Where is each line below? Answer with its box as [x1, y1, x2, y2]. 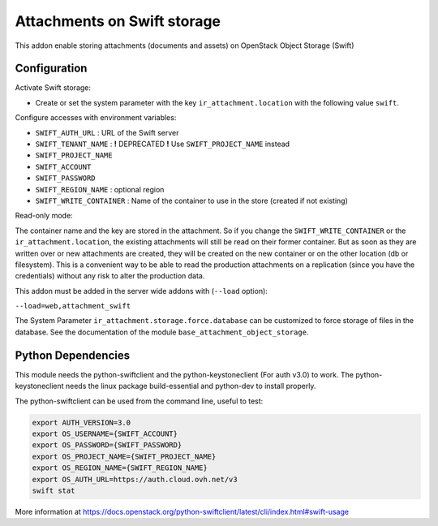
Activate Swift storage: [15, 83, 92, 93]
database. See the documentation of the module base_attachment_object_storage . [15, 327, 309, 337]
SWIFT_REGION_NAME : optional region [35, 184, 165, 194]
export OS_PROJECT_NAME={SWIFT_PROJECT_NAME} [32, 451, 217, 461]
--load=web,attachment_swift [15, 301, 131, 311]
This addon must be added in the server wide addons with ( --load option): [15, 286, 268, 295]
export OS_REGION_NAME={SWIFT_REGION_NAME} [32, 463, 208, 472]
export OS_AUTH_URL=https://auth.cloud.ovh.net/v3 [32, 475, 238, 484]
